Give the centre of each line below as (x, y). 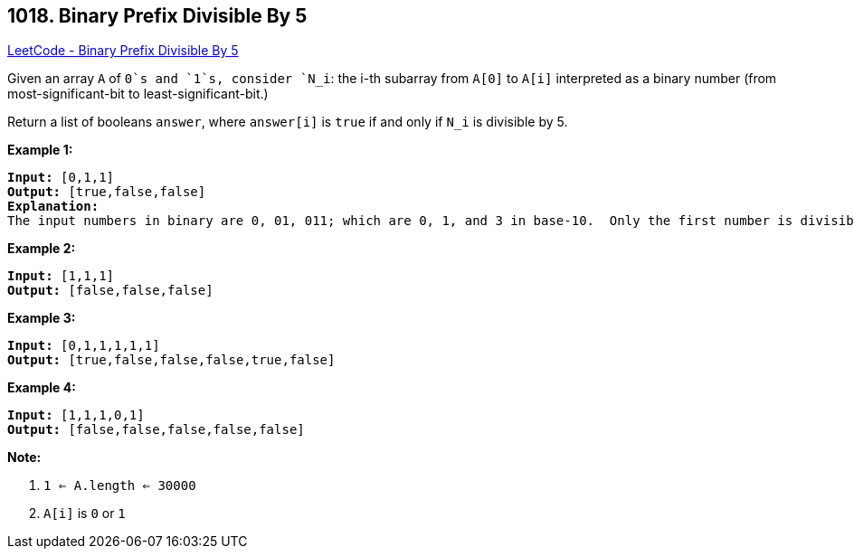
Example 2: (42, 249)
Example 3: (42, 318)
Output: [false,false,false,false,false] (156, 430)
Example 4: (42, 388)
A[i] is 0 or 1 (85, 514)
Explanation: (53, 207)
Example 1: (40, 150)
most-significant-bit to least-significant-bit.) (138, 94)
